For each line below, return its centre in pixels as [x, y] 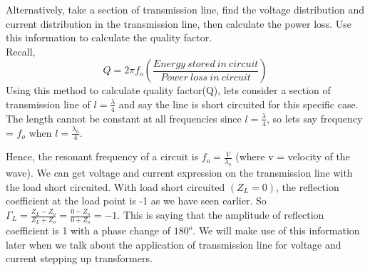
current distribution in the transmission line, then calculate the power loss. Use [179, 23]
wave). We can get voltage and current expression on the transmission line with [179, 173]
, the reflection [307, 186]
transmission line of [48, 104]
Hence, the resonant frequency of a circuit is [102, 156]
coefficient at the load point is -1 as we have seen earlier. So [136, 201]
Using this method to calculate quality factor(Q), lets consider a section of [168, 90]
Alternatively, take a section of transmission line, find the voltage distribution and [185, 9]
